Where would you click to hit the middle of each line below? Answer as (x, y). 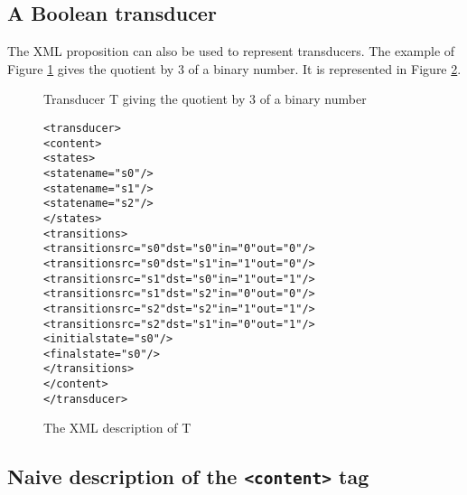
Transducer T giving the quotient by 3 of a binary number (205, 99)
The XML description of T (117, 428)
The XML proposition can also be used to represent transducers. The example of (231, 51)
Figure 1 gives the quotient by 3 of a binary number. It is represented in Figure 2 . (234, 68)
